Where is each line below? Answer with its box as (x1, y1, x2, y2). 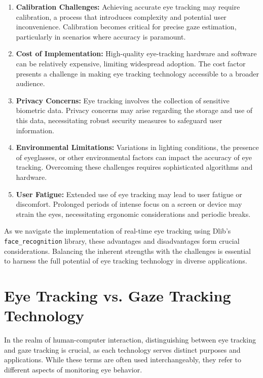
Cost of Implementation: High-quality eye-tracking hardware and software (16, 48, 257, 59)
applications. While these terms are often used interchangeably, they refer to (4, 354, 241, 365)
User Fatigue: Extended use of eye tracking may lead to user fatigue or (16, 188, 242, 199)
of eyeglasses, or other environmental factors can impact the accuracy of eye (16, 152, 252, 162)
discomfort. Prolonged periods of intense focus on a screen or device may (16, 199, 242, 209)
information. (16, 125, 54, 135)
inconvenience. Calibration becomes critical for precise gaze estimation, (16, 21, 237, 32)
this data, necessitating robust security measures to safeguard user (16, 115, 222, 125)
